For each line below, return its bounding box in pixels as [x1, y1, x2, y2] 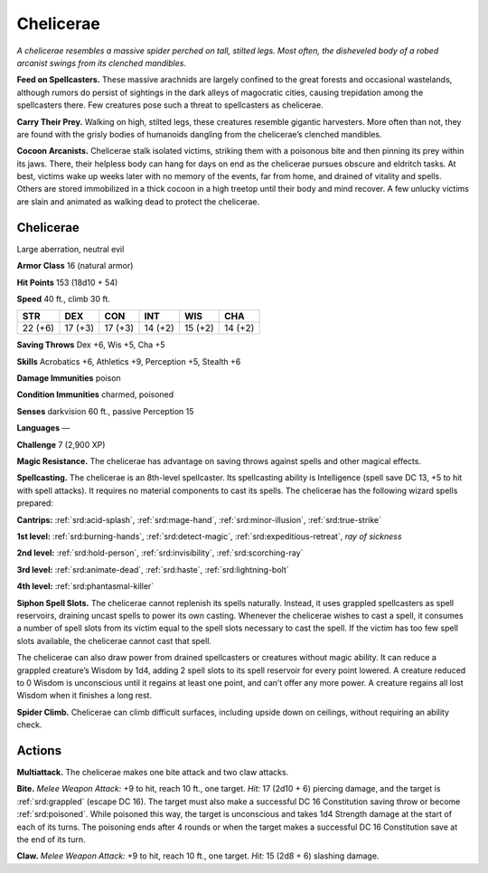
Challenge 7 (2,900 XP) [16, 439, 106, 450]
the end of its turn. [16, 833, 86, 845]
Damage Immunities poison [16, 373, 121, 384]
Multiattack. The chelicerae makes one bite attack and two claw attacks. [16, 766, 289, 777]
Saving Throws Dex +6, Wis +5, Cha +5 [16, 339, 166, 350]
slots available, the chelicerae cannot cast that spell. [16, 635, 212, 646]
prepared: [16, 498, 54, 508]
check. [16, 719, 42, 730]
